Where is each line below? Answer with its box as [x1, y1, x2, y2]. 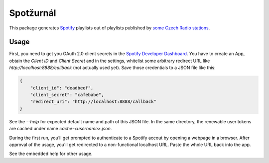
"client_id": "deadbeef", [30, 85, 94, 90]
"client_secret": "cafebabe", [30, 92, 104, 97]
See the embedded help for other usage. [9, 151, 93, 157]
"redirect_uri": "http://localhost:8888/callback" [30, 99, 156, 104]
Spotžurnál [9, 7, 56, 18]
